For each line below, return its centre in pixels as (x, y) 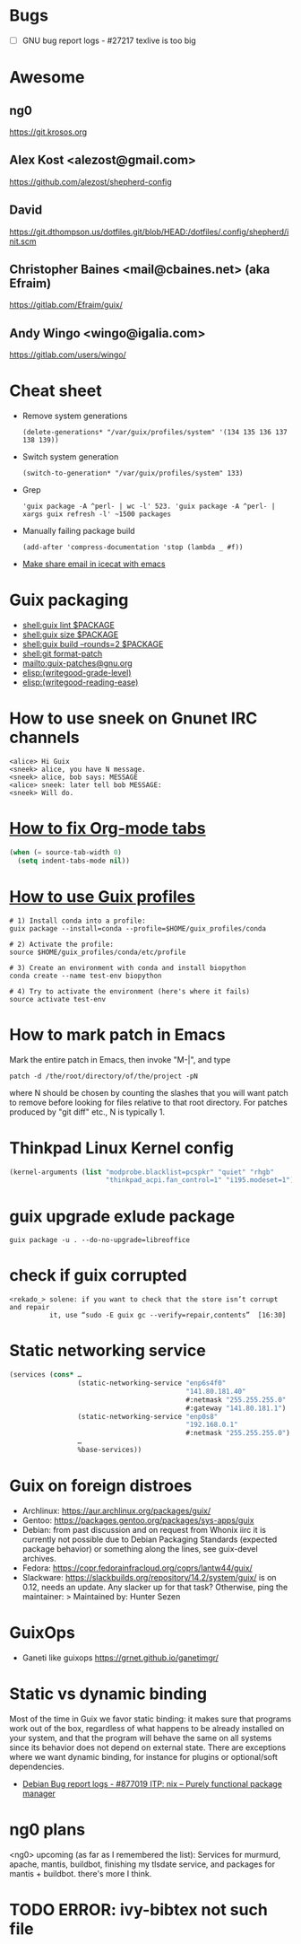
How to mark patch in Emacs (117, 1034)
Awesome (47, 78)
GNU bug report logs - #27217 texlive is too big (109, 40)
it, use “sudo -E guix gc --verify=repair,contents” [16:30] (168, 1316)
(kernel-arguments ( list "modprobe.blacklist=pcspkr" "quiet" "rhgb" (142, 1172)
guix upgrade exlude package (122, 1216)
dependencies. (37, 1766)
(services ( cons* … (46, 1375)
